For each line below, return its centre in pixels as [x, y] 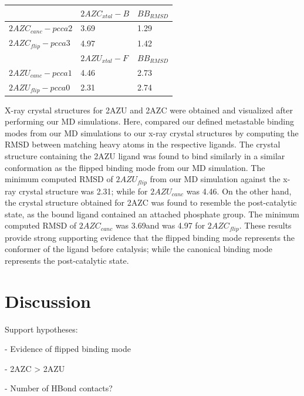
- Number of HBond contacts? [59, 388]
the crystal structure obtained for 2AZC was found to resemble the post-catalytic [151, 202]
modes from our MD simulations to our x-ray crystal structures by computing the [152, 132]
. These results [265, 225]
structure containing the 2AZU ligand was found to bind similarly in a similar [145, 155]
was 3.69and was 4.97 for [160, 225]
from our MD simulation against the [215, 179]
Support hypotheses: [41, 329]
